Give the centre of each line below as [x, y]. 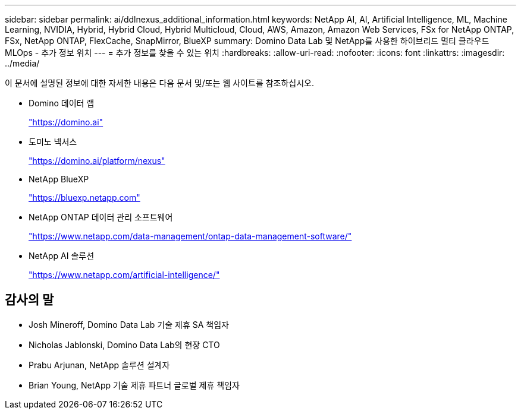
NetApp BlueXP [59, 179]
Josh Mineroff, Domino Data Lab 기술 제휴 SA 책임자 [129, 324]
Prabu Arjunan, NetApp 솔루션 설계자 [99, 365]
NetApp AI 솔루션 [62, 256]
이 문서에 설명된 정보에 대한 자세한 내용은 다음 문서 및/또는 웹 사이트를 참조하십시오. [160, 83]
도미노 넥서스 [53, 142]
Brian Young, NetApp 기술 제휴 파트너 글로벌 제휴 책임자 [134, 385]
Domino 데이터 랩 [62, 103]
